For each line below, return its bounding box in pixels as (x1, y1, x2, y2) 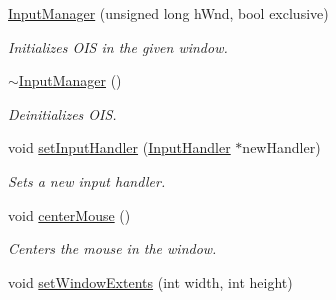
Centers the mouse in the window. (8, 238, 217, 259)
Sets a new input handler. (8, 170, 166, 191)
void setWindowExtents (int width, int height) (8, 271, 293, 292)
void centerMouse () (8, 204, 131, 225)
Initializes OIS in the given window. (8, 36, 228, 57)
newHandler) (242, 137, 321, 158)
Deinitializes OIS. (8, 103, 117, 124)
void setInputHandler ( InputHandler (8, 137, 231, 158)
